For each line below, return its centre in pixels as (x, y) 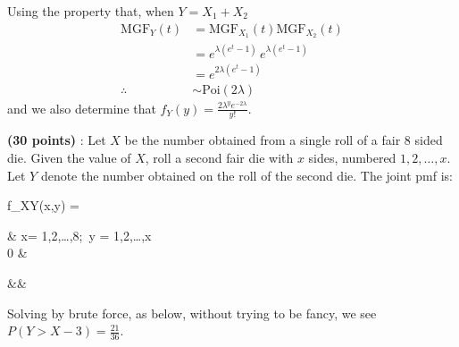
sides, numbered (352, 157)
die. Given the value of (69, 157)
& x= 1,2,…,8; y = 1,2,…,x (79, 235)
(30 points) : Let (57, 140)
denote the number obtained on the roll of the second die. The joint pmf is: (246, 175)
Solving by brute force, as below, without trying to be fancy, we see (192, 313)
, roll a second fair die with (219, 157)
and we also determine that (82, 108)
